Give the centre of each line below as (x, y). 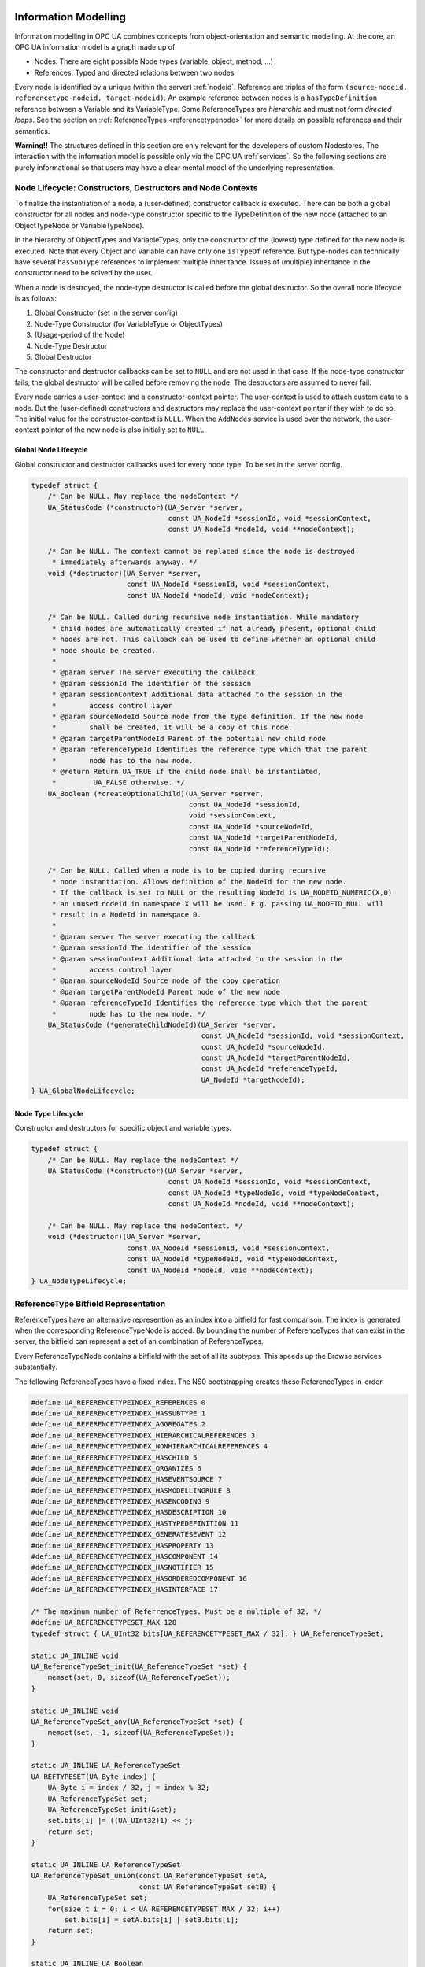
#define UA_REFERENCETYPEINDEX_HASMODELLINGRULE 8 (131, 1490)
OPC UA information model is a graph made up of (95, 46)
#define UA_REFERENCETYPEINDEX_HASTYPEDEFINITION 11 (135, 1523)
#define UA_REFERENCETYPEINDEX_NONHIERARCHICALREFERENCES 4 (150, 1447)
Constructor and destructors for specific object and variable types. (123, 1128)
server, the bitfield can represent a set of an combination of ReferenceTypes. (139, 1341)
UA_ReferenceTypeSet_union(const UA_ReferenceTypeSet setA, (150, 1876)
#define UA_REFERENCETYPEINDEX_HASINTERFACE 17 (124, 1590)
